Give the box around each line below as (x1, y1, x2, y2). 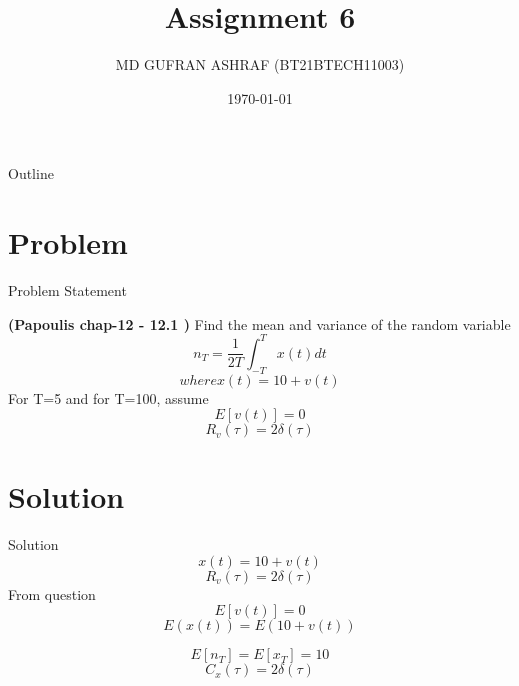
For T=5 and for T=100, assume (8, 387, 209, 408)
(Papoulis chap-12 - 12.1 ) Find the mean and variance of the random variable (8, 313, 511, 334)
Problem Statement (8, 280, 127, 301)
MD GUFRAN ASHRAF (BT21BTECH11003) (115, 54, 405, 75)
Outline (8, 163, 54, 184)
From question (8, 583, 96, 604)
